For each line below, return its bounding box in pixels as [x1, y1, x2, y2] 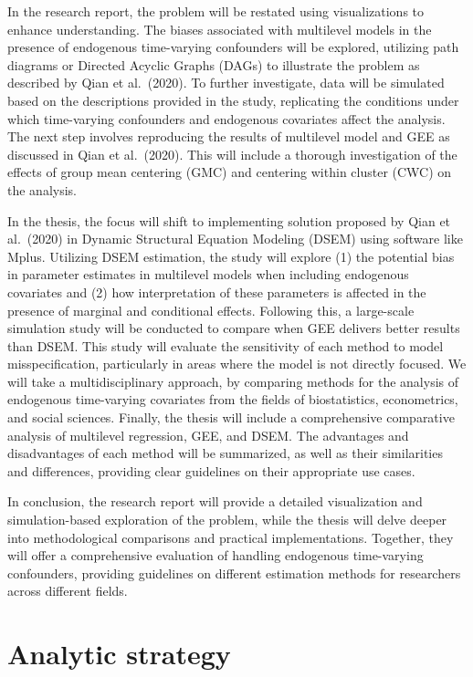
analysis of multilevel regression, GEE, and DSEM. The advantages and [7, 425, 409, 444]
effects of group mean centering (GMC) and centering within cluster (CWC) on [7, 162, 452, 182]
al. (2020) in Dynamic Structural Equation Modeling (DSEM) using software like [7, 229, 463, 248]
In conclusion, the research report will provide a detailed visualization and [7, 492, 423, 511]
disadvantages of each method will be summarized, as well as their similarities [7, 443, 443, 463]
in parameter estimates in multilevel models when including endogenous [7, 265, 409, 284]
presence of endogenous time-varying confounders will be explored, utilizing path [7, 37, 459, 57]
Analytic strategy [7, 635, 231, 672]
